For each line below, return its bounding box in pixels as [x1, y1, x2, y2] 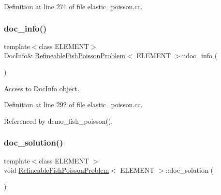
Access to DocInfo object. [4, 83, 79, 93]
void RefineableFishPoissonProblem [4, 165, 109, 175]
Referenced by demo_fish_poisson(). [4, 115, 113, 126]
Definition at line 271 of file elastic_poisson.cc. [4, 1, 143, 11]
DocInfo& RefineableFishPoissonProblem [4, 50, 125, 61]
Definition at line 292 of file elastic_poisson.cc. [4, 99, 143, 110]
